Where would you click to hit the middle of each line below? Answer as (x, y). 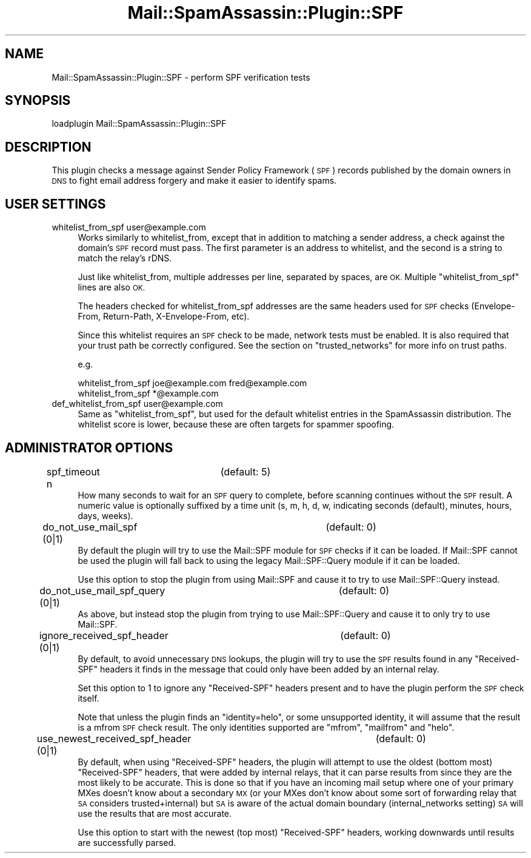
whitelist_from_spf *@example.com (148, 394)
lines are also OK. (112, 287)
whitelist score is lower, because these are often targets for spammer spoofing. (236, 424)
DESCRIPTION (48, 147)
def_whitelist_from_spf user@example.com (137, 404)
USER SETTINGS (55, 204)
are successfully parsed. (127, 842)
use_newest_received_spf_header (114, 738)
